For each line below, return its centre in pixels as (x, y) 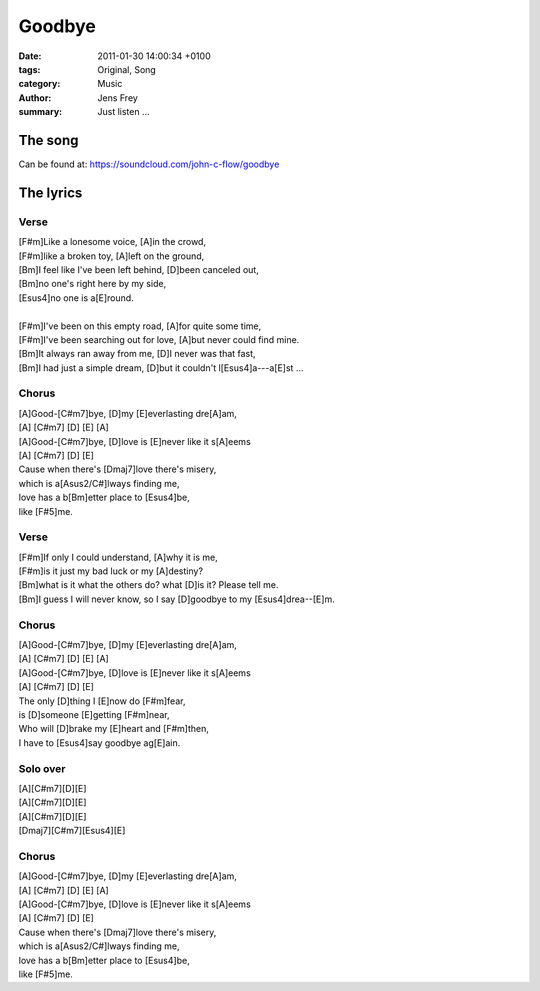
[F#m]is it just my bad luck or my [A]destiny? (111, 571)
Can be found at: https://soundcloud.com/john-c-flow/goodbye (149, 164)
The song (48, 140)
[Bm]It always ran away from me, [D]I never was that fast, (137, 354)
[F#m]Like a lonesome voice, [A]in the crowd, (112, 242)
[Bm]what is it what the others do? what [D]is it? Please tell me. (148, 585)
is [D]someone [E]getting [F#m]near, (94, 714)
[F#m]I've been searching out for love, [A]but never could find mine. (159, 339)
